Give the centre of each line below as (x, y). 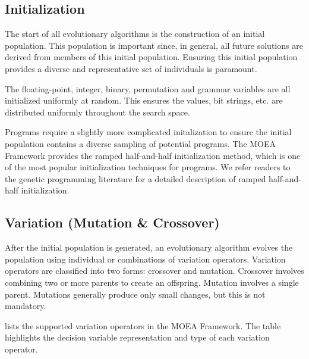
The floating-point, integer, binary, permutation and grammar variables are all (148, 88)
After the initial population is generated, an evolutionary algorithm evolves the (149, 247)
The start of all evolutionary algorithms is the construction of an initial (135, 34)
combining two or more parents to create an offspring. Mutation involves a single (152, 282)
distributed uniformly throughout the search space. (97, 112)
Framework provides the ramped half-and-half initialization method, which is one (153, 155)
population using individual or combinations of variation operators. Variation (145, 259)
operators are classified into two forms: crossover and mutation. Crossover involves (154, 271)
